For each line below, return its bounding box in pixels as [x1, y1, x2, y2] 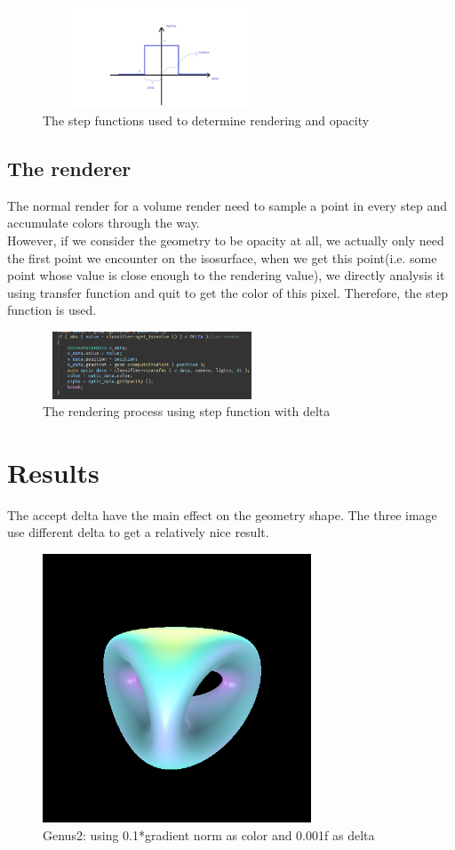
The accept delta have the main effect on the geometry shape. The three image [7, 505, 437, 524]
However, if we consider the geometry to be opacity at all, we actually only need [7, 230, 444, 249]
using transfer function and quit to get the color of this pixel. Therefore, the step [7, 283, 448, 301]
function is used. [7, 301, 97, 319]
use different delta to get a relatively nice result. [7, 523, 269, 541]
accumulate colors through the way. [7, 213, 200, 232]
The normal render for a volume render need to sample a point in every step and [7, 196, 448, 214]
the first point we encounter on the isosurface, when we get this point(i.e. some [7, 248, 437, 267]
